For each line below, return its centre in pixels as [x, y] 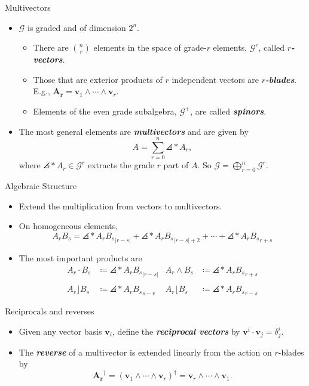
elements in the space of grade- [150, 47]
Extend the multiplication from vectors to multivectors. [120, 206]
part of [176, 165]
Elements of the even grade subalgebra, [105, 111]
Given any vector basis [60, 331]
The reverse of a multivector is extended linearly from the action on [145, 352]
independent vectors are [215, 79]
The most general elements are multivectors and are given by [134, 131]
